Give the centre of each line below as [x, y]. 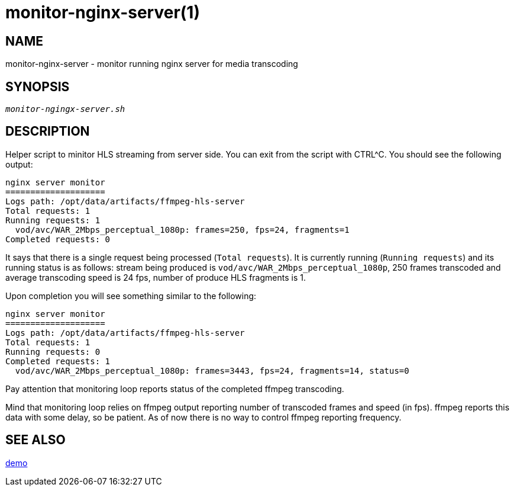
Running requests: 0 [53, 352]
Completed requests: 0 [58, 239]
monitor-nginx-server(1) [103, 12]
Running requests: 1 [53, 220]
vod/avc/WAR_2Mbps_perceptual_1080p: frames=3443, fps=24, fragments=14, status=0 [212, 370]
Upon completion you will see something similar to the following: [131, 296]
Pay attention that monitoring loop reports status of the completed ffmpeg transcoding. [175, 389]
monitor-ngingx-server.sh [65, 109]
